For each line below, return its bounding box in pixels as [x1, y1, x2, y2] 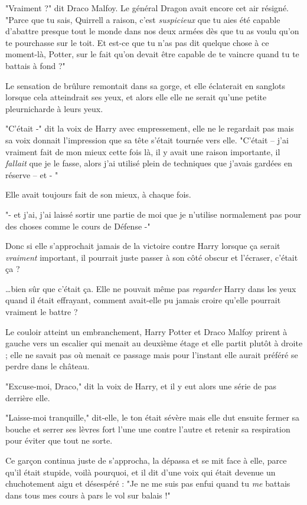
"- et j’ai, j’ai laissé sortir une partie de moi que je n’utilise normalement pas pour [5, 208, 302, 220]
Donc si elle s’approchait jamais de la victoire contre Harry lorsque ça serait [5, 240, 280, 252]
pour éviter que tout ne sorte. [5, 434, 113, 447]
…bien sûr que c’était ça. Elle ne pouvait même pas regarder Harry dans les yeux [5, 282, 296, 294]
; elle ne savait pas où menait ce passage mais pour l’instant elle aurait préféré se [5, 348, 298, 360]
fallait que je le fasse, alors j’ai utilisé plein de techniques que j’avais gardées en [5, 157, 292, 169]
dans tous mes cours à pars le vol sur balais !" [5, 488, 171, 501]
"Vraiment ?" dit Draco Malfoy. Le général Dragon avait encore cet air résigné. [5, 2, 289, 14]
